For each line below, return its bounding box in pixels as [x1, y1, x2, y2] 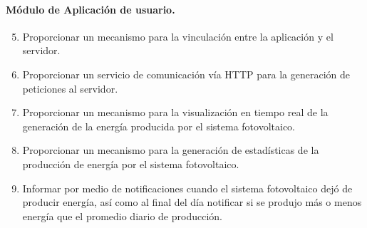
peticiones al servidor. [22, 81, 118, 95]
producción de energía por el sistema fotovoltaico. [22, 156, 239, 171]
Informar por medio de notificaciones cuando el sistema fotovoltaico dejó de [22, 180, 353, 195]
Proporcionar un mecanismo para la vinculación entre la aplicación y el [22, 28, 334, 43]
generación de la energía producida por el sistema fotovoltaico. [22, 118, 295, 133]
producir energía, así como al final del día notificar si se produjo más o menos [22, 195, 362, 209]
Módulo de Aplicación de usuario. [6, 1, 175, 16]
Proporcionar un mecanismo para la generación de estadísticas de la [22, 142, 319, 157]
